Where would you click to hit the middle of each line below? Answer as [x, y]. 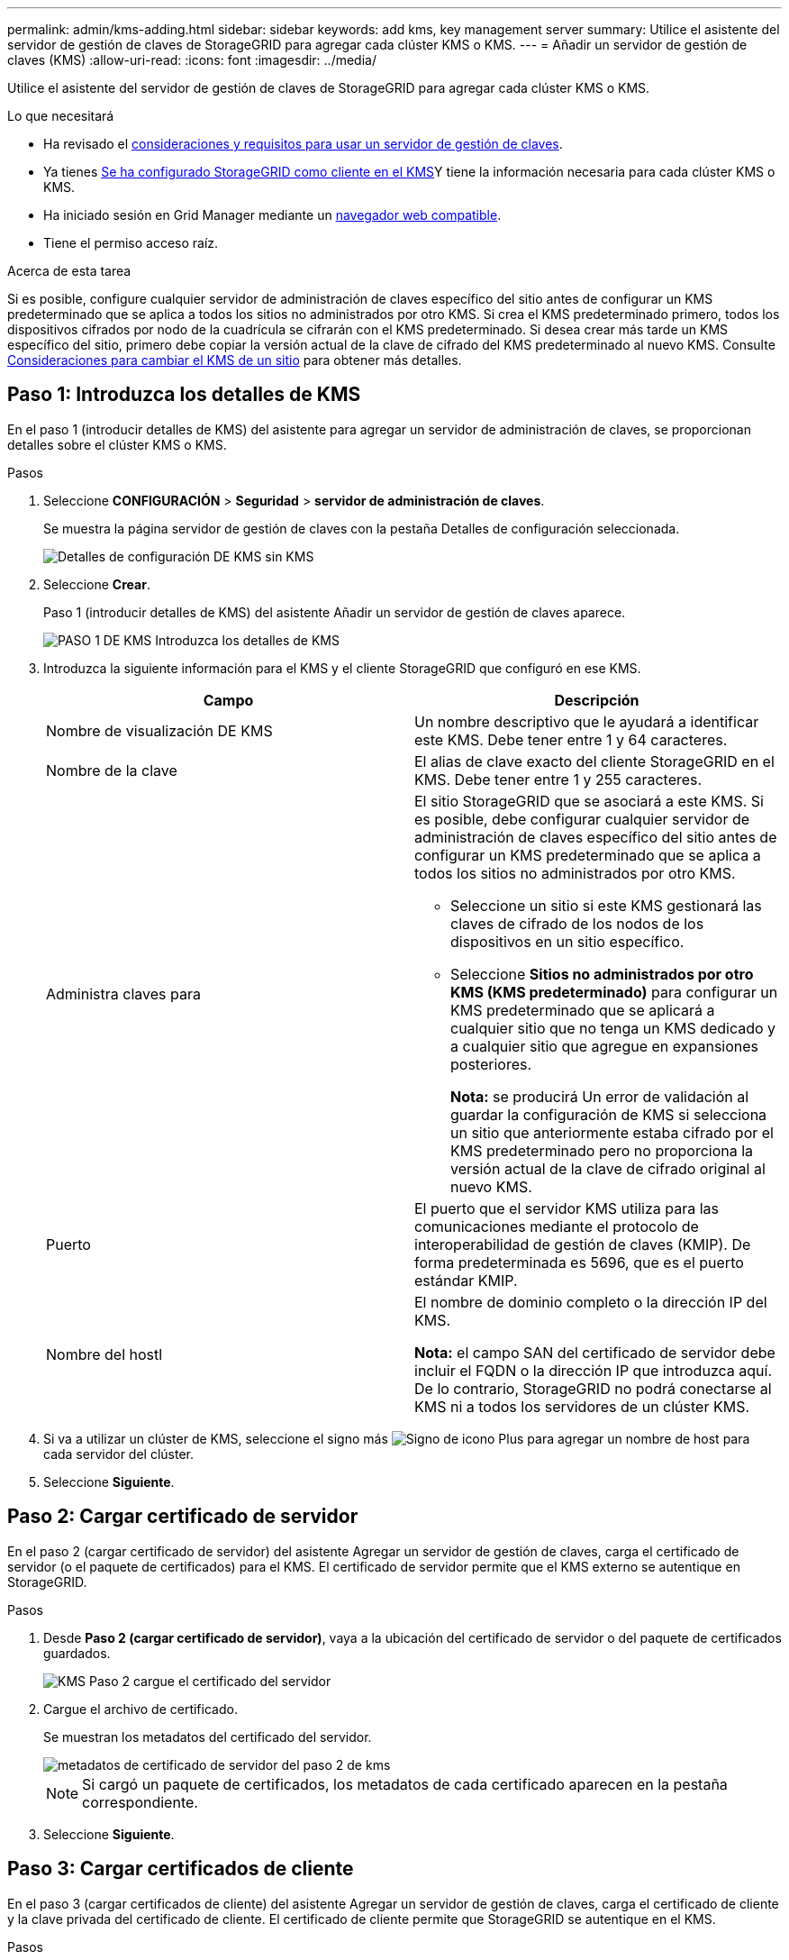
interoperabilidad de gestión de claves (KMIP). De [583, 1244]
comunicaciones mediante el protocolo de [557, 1226]
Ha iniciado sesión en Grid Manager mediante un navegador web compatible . [272, 215]
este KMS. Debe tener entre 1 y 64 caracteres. [571, 739]
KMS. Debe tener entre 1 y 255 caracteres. [558, 779]
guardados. [77, 1653]
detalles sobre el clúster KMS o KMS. [117, 444]
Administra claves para [123, 994]
